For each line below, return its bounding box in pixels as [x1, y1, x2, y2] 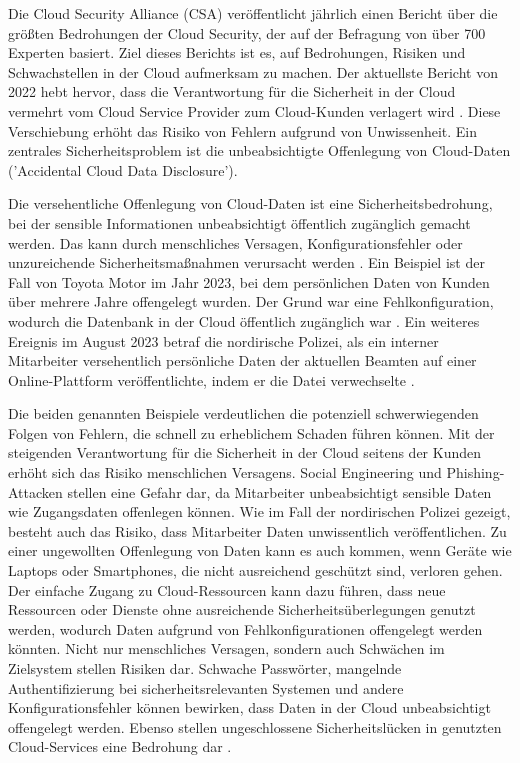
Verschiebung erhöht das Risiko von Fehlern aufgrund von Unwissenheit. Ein [8, 120, 478, 141]
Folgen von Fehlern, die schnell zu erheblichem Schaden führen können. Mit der [8, 422, 495, 443]
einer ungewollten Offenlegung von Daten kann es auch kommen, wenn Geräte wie [8, 540, 512, 561]
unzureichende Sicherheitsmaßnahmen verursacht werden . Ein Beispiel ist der [8, 252, 485, 273]
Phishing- [446, 462, 505, 483]
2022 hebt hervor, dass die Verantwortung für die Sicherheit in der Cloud [8, 81, 456, 102]
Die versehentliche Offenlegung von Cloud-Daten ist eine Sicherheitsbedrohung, [8, 193, 493, 214]
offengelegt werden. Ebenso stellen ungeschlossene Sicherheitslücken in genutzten [8, 716, 502, 737]
